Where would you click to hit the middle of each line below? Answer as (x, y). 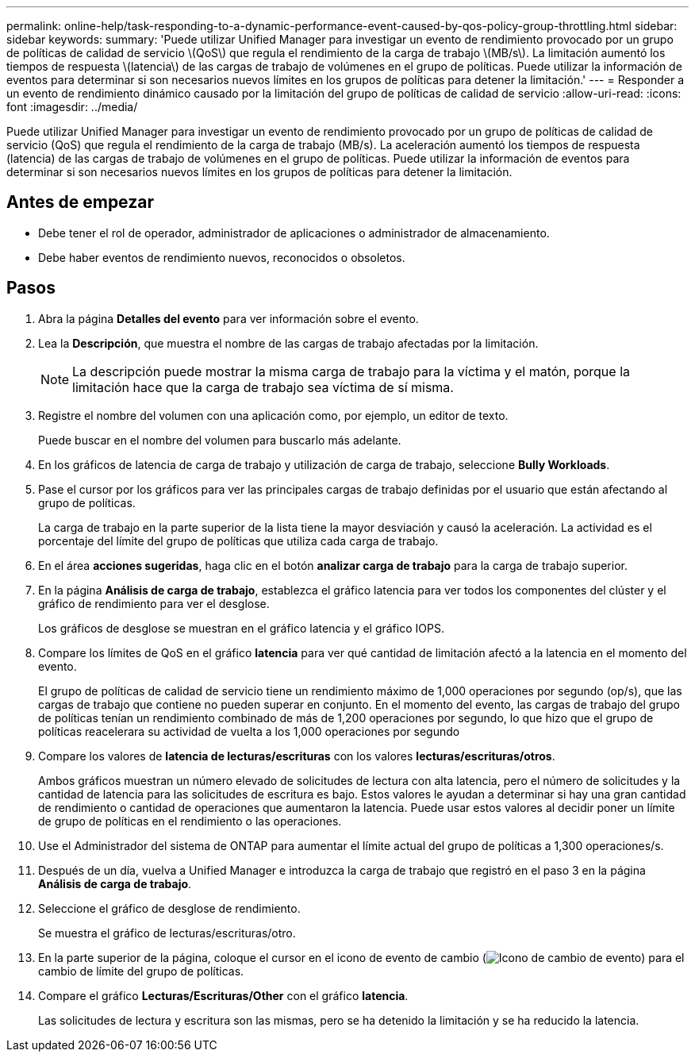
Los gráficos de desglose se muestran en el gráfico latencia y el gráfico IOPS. (241, 628)
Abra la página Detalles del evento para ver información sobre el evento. (228, 318)
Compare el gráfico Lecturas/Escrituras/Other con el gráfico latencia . (223, 995)
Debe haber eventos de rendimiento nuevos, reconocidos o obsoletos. (222, 257)
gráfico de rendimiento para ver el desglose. (154, 603)
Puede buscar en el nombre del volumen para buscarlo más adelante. (220, 440)
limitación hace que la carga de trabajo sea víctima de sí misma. (263, 387)
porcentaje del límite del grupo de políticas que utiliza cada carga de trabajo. (238, 541)
